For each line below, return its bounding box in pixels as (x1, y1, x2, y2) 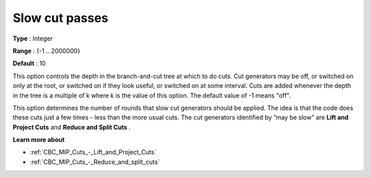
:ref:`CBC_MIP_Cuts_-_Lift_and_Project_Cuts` (30, 148, 157, 156)
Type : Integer (12, 34, 53, 43)
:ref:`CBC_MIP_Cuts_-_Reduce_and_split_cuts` (30, 158, 160, 166)
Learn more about (12, 136, 65, 144)
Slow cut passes (12, 10, 109, 25)
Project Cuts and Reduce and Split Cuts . (12, 123, 131, 131)
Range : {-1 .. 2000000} (12, 47, 80, 55)
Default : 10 (12, 59, 46, 68)
